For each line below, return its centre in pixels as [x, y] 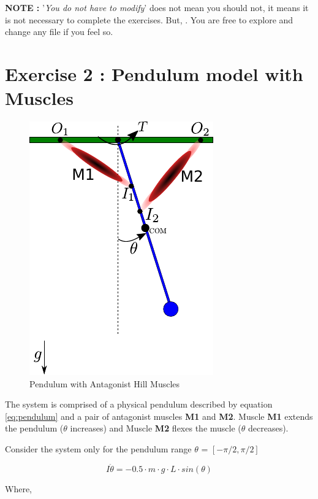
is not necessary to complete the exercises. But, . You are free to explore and [149, 19]
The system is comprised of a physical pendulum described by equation [139, 404]
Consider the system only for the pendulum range [98, 449]
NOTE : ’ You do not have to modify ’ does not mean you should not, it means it [157, 7]
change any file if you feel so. [59, 32]
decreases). [268, 428]
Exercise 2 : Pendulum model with [154, 73]
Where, [18, 488]
